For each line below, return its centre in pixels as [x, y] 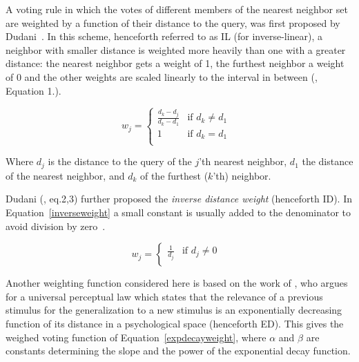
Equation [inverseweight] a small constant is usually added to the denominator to [178, 212]
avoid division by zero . [56, 226]
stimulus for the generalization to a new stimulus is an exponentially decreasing [174, 310]
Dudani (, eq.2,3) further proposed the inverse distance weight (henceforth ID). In [179, 199]
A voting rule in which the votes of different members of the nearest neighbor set [177, 9]
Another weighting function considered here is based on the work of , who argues [177, 283]
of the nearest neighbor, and [65, 175]
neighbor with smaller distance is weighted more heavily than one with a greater [176, 49]
